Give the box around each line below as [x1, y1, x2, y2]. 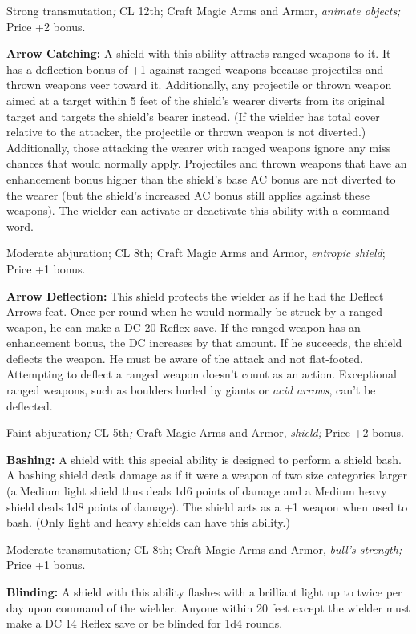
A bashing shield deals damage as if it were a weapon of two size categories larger [6, 466, 407, 483]
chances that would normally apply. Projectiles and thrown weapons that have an [6, 155, 407, 172]
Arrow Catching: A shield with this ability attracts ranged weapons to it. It [6, 45, 391, 62]
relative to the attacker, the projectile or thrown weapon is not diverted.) [6, 123, 366, 140]
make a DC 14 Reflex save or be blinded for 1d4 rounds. [6, 615, 283, 632]
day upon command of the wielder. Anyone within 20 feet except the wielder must [6, 599, 410, 616]
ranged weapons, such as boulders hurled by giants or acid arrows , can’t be [6, 382, 376, 398]
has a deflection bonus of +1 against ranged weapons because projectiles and [6, 60, 384, 77]
